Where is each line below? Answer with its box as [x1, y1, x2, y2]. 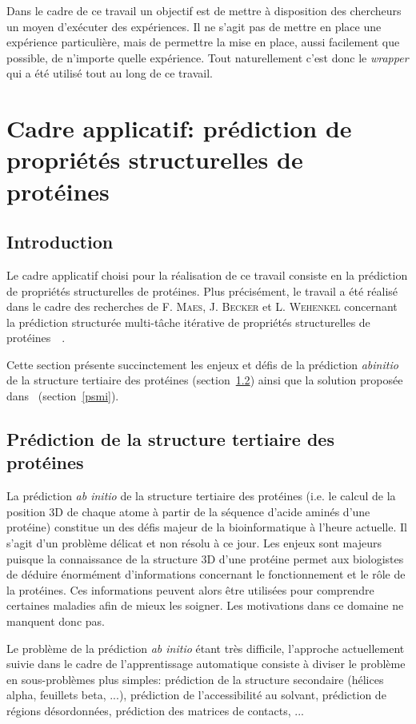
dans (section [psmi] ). [6, 388, 119, 404]
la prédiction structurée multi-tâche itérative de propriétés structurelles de [6, 313, 370, 330]
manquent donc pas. [6, 613, 105, 630]
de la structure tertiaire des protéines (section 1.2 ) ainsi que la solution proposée [6, 372, 403, 388]
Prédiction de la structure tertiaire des [6, 427, 334, 452]
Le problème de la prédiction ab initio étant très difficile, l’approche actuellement [6, 639, 405, 656]
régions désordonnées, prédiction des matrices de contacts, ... [6, 702, 304, 718]
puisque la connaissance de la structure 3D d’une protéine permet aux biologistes [6, 550, 404, 567]
